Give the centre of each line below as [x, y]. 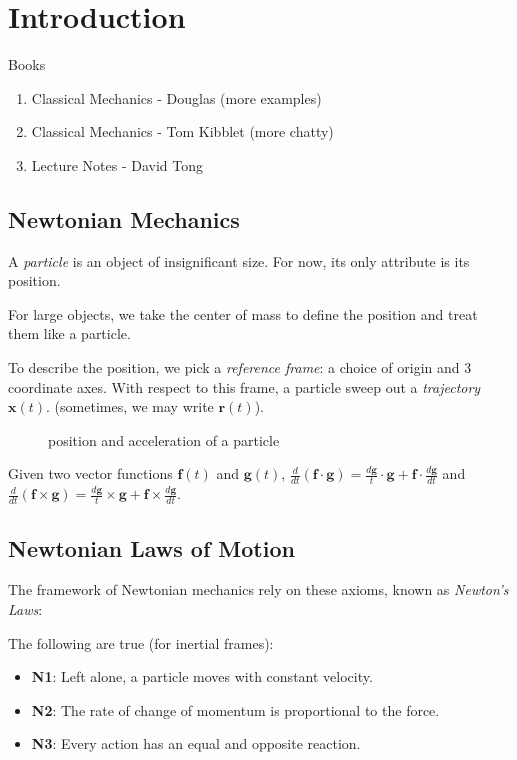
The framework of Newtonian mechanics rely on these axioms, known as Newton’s [258, 589]
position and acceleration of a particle [164, 439]
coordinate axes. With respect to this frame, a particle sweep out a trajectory [244, 386]
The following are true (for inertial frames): [141, 642]
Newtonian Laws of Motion [151, 547]
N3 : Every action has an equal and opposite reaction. [196, 743]
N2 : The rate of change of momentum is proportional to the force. [235, 709]
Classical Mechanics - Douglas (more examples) [176, 97]
